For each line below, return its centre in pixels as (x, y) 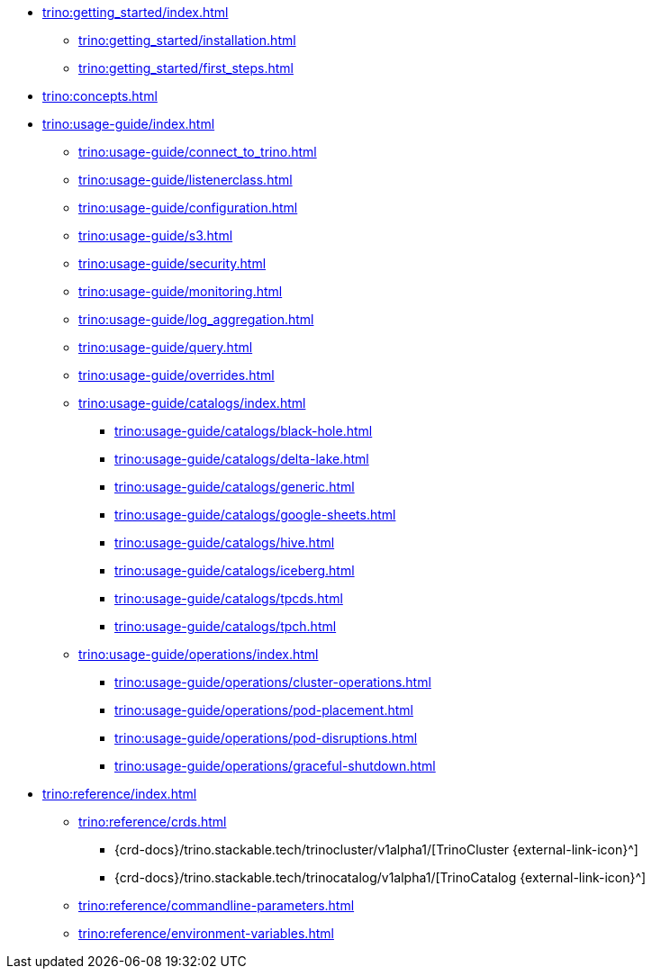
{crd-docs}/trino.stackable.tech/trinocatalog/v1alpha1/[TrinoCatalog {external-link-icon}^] (380, 877)
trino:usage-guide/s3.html (156, 235)
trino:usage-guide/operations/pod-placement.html (264, 710)
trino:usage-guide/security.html (172, 263)
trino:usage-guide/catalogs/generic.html (235, 487)
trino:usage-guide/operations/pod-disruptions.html (266, 738)
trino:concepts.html (100, 96)
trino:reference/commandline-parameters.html (217, 905)
